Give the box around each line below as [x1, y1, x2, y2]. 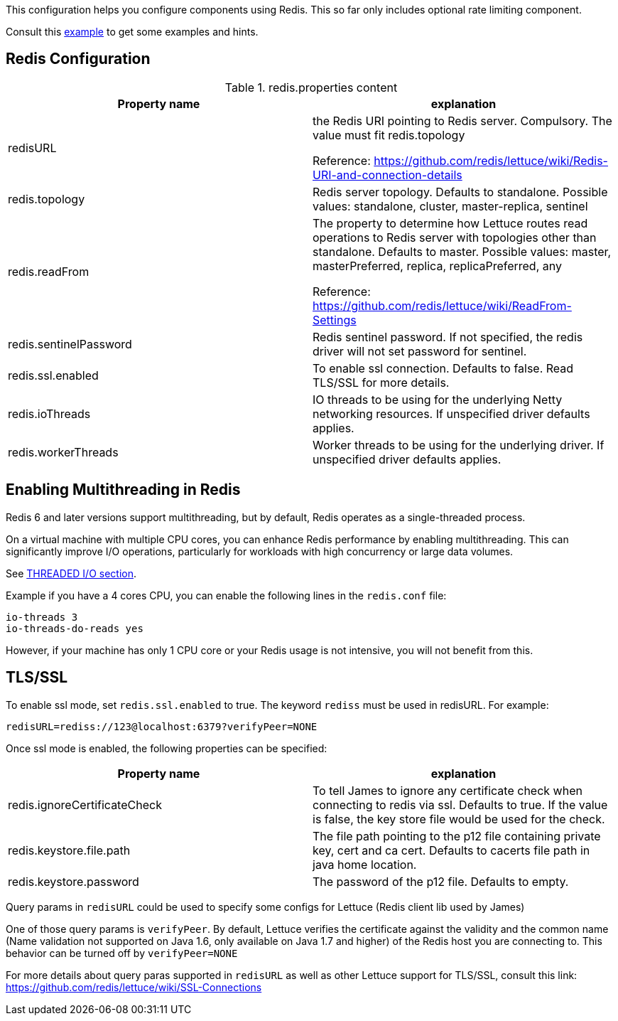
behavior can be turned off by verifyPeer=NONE [6, 946, 238, 959]
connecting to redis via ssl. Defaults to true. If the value [313, 797, 608, 812]
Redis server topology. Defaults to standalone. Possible [313, 184, 608, 199]
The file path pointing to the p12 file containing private [313, 828, 601, 843]
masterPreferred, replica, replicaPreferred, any [313, 258, 562, 273]
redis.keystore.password [8, 874, 139, 889]
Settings [313, 312, 357, 327]
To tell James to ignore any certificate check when [313, 783, 582, 798]
